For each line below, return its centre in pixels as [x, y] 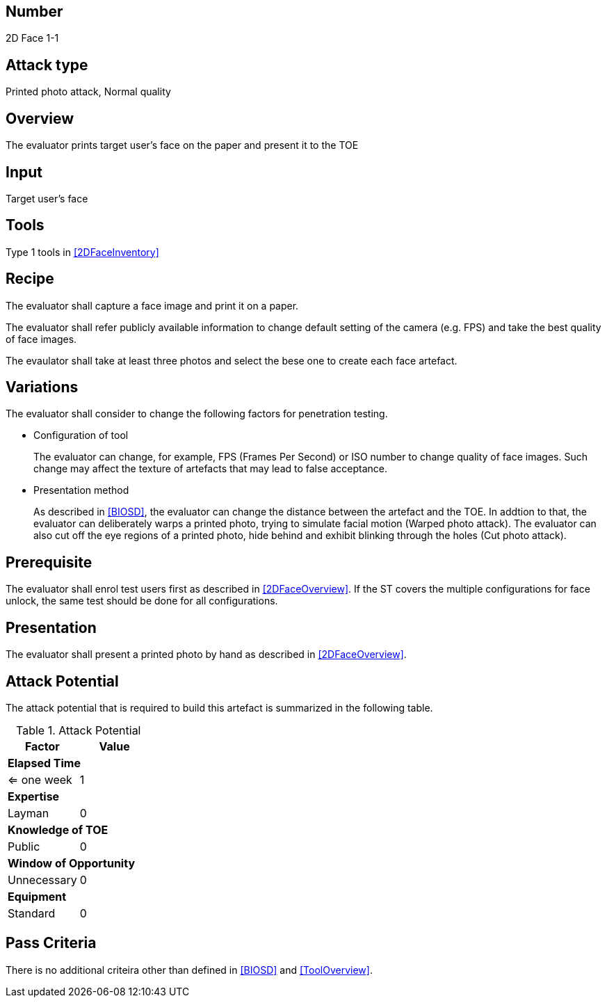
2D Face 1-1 [32, 38]
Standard [32, 914]
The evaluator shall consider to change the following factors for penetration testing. [197, 414]
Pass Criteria [51, 943]
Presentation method [81, 490]
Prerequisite [49, 562]
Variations [42, 387]
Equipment [37, 897]
